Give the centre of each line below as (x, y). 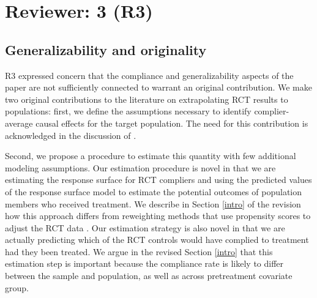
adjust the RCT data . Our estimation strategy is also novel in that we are (145, 227)
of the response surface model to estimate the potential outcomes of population (154, 191)
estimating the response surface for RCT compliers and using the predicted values (158, 180)
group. (17, 287)
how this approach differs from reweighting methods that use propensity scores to (158, 216)
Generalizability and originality (106, 49)
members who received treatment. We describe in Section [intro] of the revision (153, 203)
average (19, 123)
